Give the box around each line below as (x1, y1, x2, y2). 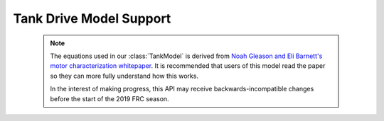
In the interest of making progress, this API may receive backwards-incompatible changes (50, 85, 314, 93)
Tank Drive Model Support (13, 11, 171, 26)
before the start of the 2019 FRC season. (50, 94, 170, 103)
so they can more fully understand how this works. (50, 71, 199, 80)
